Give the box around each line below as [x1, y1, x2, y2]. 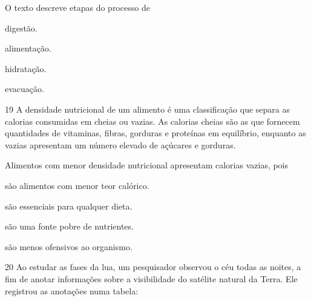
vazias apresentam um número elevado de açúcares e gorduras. [5, 138, 236, 151]
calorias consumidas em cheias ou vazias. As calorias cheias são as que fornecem [5, 114, 300, 127]
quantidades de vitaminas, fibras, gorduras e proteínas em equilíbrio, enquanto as [5, 127, 306, 139]
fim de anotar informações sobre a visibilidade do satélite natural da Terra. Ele [5, 272, 298, 285]
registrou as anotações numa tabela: [5, 284, 139, 297]
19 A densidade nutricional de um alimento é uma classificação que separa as [5, 102, 290, 115]
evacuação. [5, 82, 44, 95]
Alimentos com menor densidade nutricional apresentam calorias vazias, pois [5, 159, 289, 171]
